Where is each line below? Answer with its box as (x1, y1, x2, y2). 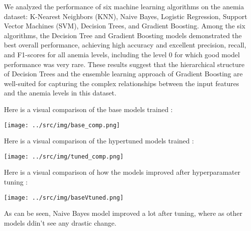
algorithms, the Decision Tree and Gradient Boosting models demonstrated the (4, 30, 242, 40)
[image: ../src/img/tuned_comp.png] (4, 153, 124, 160)
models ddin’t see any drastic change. (4, 217, 116, 228)
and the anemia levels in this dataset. (4, 88, 116, 98)
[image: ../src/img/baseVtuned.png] (4, 194, 124, 201)
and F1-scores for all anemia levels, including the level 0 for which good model (4, 49, 240, 59)
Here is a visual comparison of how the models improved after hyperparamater (4, 167, 241, 177)
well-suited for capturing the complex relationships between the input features (4, 78, 239, 88)
